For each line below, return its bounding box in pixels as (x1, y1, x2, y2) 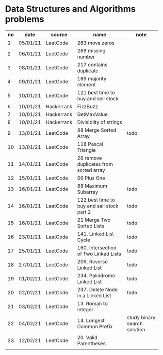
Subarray (77, 188, 98, 195)
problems (5, 14, 45, 25)
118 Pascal (77, 141, 103, 147)
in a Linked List (77, 292, 112, 299)
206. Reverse (77, 258, 108, 265)
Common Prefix (77, 323, 113, 330)
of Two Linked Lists (77, 250, 121, 257)
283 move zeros (77, 39, 115, 46)
